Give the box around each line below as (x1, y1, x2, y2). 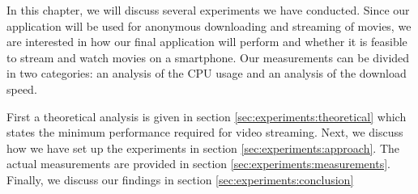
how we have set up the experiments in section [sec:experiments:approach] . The (6, 139, 400, 156)
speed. (6, 80, 37, 97)
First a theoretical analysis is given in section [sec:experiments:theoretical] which (6, 108, 407, 124)
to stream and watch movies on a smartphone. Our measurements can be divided (6, 48, 410, 65)
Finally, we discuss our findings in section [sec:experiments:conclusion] (6, 171, 354, 188)
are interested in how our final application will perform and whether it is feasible (6, 33, 407, 50)
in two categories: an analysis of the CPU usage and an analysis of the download (6, 65, 407, 82)
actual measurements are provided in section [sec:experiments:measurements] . (6, 155, 390, 172)
